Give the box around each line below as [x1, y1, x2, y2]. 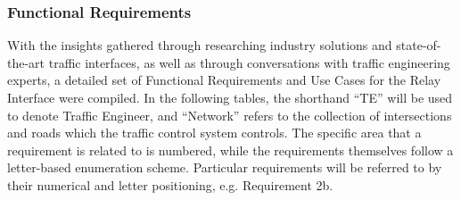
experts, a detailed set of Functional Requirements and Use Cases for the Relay [7, 71, 441, 89]
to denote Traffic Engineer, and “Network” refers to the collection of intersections [7, 105, 452, 124]
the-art [7, 53, 45, 71]
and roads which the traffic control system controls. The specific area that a [7, 123, 422, 142]
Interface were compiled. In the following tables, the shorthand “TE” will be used [7, 88, 453, 106]
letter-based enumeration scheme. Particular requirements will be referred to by [7, 158, 442, 177]
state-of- [396, 36, 441, 54]
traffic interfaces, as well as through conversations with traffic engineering [48, 53, 450, 71]
